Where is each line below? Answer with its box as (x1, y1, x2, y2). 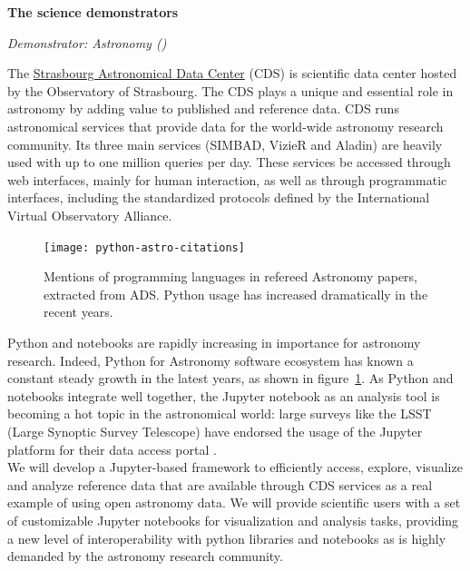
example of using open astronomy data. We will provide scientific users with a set (7, 493, 461, 512)
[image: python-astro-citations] (44, 241, 245, 254)
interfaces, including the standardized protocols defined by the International (7, 188, 430, 207)
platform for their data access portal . (7, 439, 217, 458)
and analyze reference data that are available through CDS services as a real (7, 475, 433, 494)
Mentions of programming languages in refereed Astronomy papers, (44, 267, 418, 286)
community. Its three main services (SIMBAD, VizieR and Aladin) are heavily (7, 134, 443, 153)
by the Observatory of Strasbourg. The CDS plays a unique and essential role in (7, 81, 454, 100)
